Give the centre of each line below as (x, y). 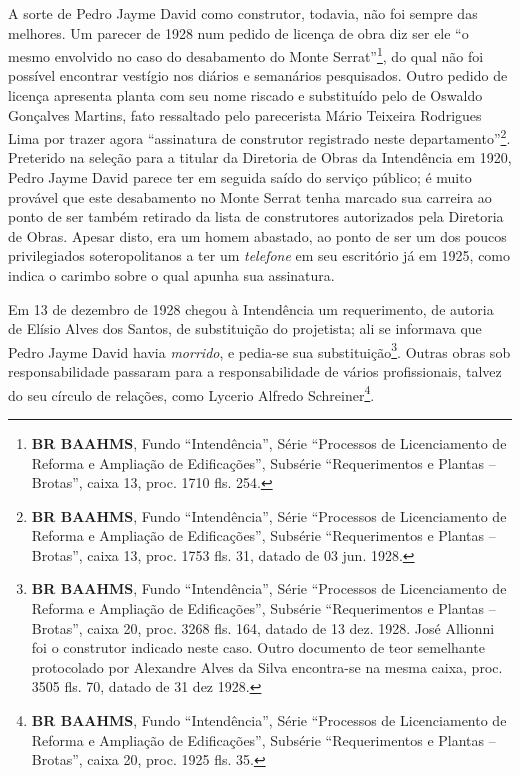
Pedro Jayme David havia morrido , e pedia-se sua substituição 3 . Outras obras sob (259, 350)
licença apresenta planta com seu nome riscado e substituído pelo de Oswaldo (245, 95)
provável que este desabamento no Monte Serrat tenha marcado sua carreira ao (250, 196)
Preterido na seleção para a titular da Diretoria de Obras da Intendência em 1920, (260, 157)
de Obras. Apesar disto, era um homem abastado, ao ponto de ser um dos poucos (257, 235)
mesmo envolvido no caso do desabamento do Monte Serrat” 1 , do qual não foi (246, 54)
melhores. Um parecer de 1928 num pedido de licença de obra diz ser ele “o (238, 32)
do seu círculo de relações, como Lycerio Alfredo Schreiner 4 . (191, 393)
